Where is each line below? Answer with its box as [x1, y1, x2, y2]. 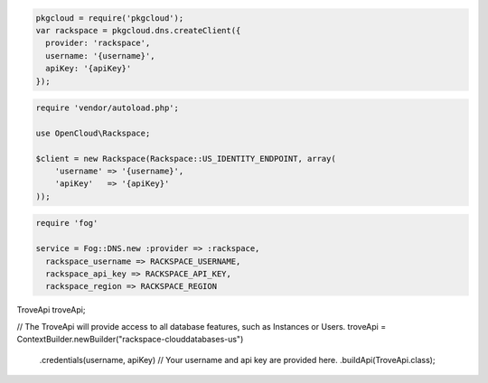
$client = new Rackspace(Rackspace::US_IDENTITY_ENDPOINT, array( [35, 154, 336, 163]
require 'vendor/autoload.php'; [35, 103, 180, 113]
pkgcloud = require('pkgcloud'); [35, 13, 184, 23]
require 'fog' [35, 218, 99, 229]
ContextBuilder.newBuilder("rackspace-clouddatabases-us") [16, 334, 244, 345]
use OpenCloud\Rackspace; [35, 127, 151, 138]
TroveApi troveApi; [16, 304, 86, 315]
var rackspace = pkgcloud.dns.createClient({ [35, 25, 241, 35]
